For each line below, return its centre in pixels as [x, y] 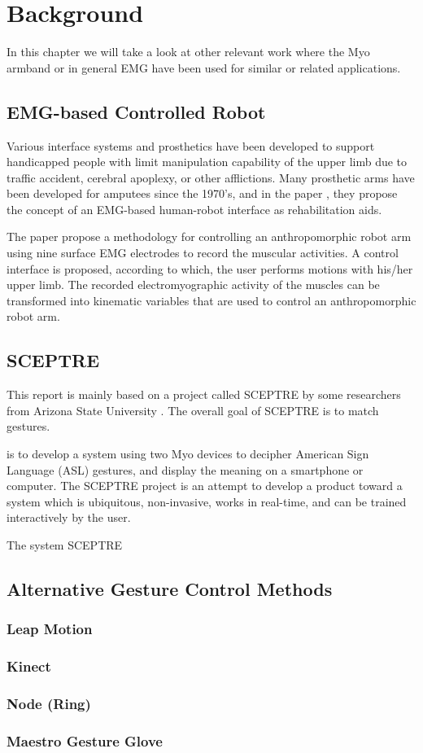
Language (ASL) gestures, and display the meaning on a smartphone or [185, 469]
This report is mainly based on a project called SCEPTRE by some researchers [204, 394]
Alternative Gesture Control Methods [170, 588]
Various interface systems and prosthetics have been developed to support [191, 145]
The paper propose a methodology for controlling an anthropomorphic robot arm [209, 236]
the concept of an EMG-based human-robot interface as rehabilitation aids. [194, 209]
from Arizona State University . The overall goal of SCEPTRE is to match [193, 410]
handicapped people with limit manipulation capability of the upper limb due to [207, 162]
